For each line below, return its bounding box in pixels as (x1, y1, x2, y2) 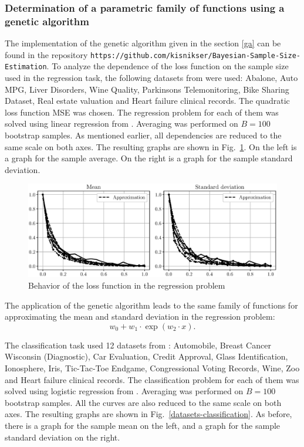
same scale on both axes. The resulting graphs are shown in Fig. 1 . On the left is (5, 140, 297, 153)
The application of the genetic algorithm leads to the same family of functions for (5, 299, 298, 311)
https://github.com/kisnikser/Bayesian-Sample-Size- (90, 51, 300, 60)
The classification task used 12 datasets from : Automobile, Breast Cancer (5, 338, 271, 351)
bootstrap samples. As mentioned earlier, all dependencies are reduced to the (5, 129, 282, 141)
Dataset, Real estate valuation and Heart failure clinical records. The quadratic (5, 94, 290, 107)
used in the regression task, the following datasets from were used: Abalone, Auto (5, 72, 298, 84)
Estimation (5, 63, 47, 72)
